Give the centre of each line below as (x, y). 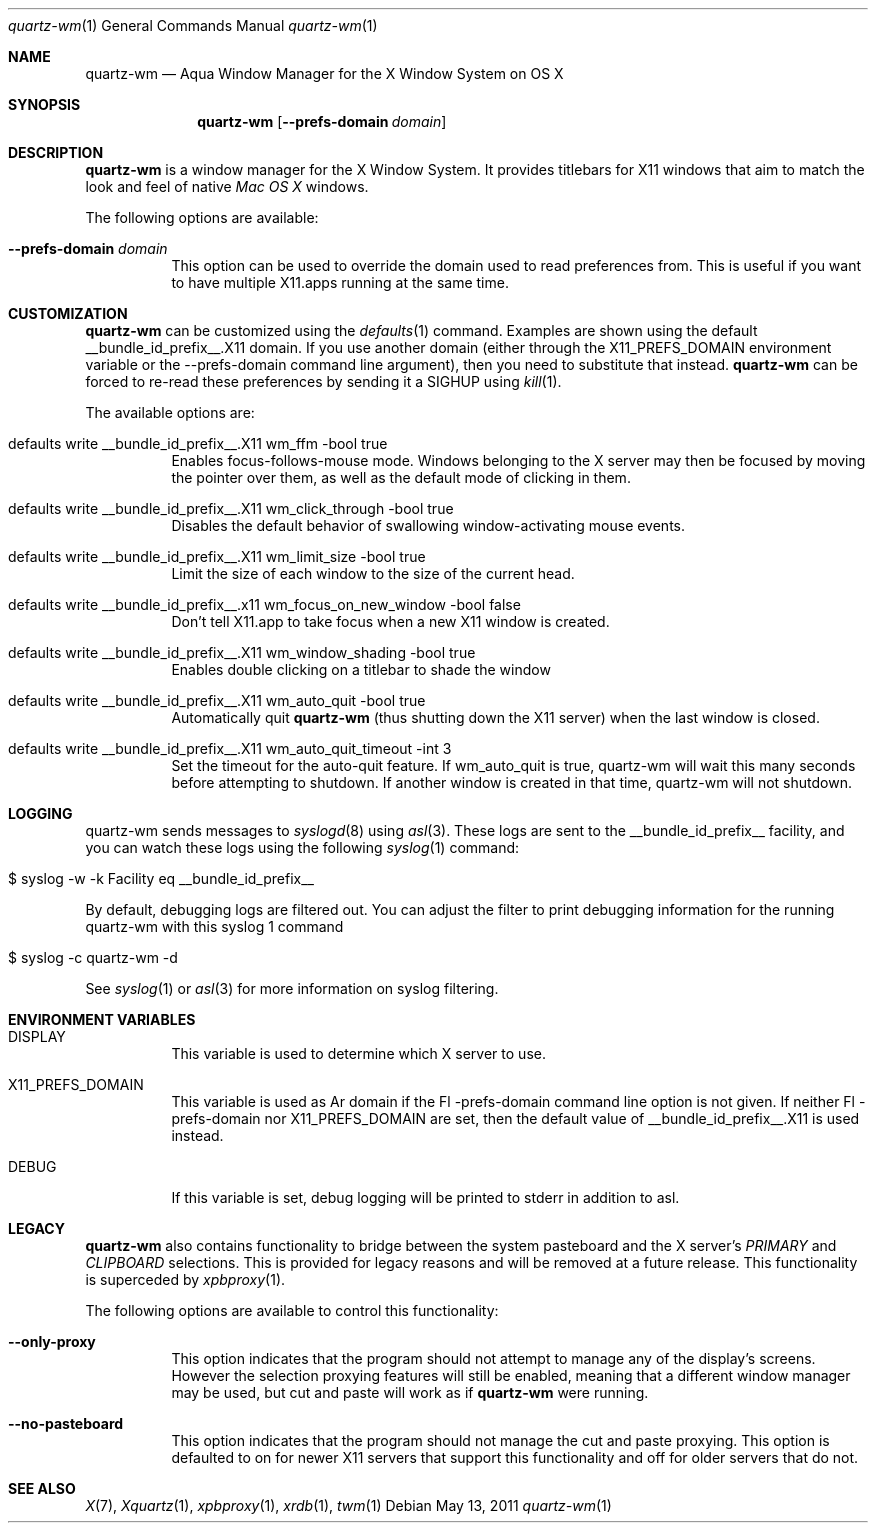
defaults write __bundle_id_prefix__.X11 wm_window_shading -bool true (242, 652)
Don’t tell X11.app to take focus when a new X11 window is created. (390, 621)
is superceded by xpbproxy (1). (185, 1279)
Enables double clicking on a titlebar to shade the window (361, 669)
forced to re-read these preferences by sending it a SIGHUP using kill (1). (323, 381)
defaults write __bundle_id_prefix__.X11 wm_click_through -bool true (231, 508)
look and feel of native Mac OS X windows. (227, 186)
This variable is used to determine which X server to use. (358, 1053)
